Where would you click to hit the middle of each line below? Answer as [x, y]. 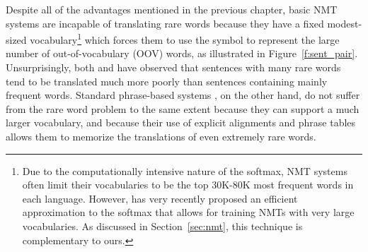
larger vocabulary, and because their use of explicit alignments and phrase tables [181, 122]
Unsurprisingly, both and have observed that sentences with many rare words [173, 67]
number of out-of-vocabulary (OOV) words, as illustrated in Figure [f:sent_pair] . [182, 53]
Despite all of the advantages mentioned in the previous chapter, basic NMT [172, 9]
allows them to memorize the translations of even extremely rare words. [161, 136]
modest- [345, 23]
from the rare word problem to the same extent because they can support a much [183, 108]
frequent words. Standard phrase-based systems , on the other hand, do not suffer [183, 95]
